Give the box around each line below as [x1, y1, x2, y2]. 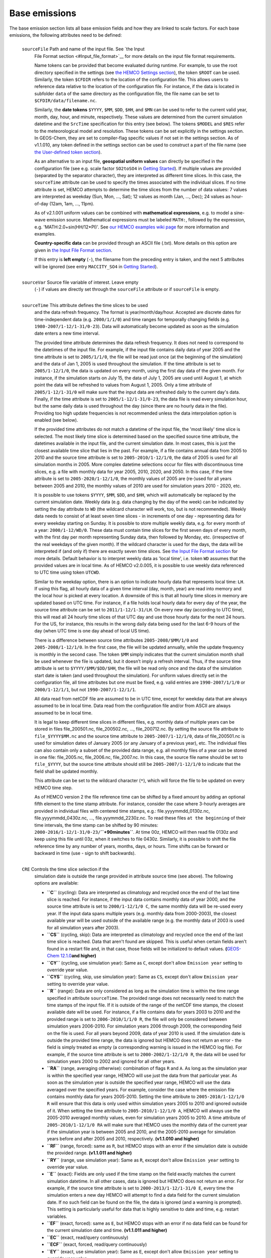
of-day [34, 200, 49, 206]
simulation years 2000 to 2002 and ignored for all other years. [47, 1058, 176, 1064]
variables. [47, 1213, 67, 1219]
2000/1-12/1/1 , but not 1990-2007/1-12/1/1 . [34, 686, 137, 692]
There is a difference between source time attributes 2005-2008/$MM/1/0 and [34, 637, 198, 643]
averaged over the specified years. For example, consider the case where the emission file [47, 1086, 234, 1092]
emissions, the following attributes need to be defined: [9, 32, 122, 38]
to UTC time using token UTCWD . [34, 569, 100, 576]
